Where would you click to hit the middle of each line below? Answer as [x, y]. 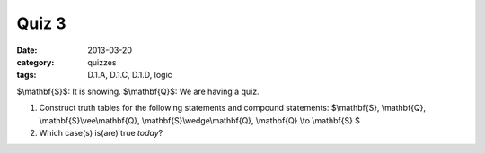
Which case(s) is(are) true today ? [101, 132]
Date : [27, 50]
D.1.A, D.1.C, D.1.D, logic [130, 75]
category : [35, 62]
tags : [26, 75]
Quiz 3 [41, 23]
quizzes [102, 62]
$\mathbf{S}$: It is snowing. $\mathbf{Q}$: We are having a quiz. [138, 91]
